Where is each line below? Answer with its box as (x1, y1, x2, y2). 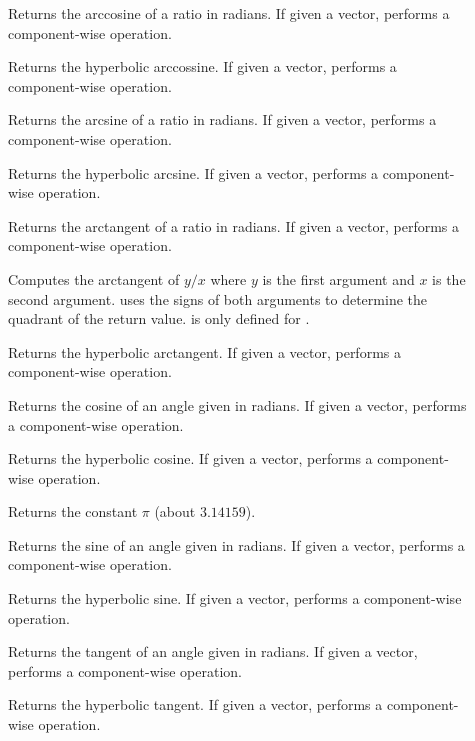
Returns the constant (8, 501, 138, 522)
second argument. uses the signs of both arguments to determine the (8, 288, 427, 309)
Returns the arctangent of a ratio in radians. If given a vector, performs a (8, 215, 460, 236)
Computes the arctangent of (8, 268, 180, 289)
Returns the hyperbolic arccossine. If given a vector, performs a (8, 56, 397, 77)
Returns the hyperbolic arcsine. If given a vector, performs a (8, 162, 379, 183)
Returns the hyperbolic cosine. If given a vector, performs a (8, 448, 373, 469)
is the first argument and (262, 268, 415, 289)
